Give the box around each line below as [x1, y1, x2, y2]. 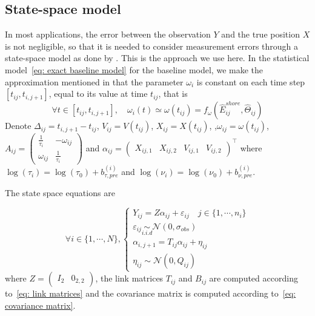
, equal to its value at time [48, 87, 148, 100]
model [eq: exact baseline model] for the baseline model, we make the [5, 63, 263, 76]
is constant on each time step [196, 75, 305, 88]
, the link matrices [95, 272, 164, 285]
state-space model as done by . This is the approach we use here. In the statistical [5, 51, 310, 64]
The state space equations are [5, 186, 115, 199]
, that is [158, 87, 188, 100]
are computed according [209, 272, 298, 285]
